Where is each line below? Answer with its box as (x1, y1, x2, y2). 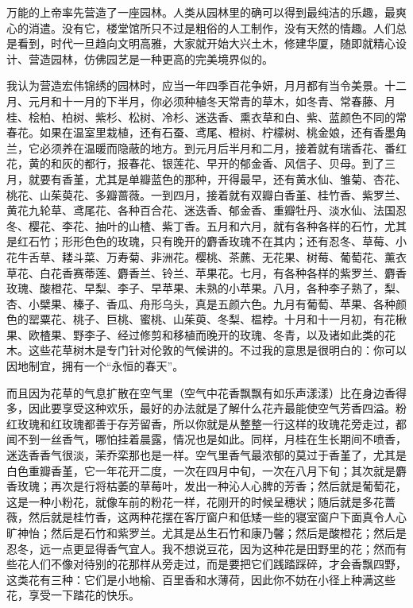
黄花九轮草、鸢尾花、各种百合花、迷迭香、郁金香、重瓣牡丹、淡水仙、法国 (6, 202, 396, 219)
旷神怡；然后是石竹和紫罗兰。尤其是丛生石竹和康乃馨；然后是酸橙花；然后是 (6, 525, 407, 540)
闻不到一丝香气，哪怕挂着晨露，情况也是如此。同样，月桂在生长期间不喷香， (6, 431, 407, 447)
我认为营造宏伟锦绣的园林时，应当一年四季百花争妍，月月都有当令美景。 (6, 77, 384, 94)
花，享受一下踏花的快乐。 (6, 587, 140, 603)
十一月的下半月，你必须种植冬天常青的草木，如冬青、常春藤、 (61, 92, 384, 109)
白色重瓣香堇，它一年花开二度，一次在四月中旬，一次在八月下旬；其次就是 (6, 462, 396, 478)
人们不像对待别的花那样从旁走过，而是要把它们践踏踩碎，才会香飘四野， (28, 556, 407, 572)
